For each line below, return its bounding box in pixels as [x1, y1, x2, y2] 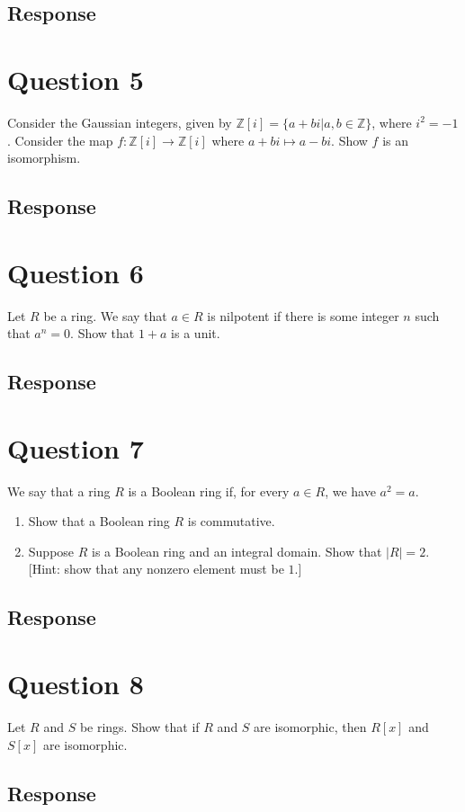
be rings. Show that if [79, 717, 200, 736]
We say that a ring [7, 481, 111, 500]
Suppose [28, 541, 75, 560]
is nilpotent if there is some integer [207, 306, 399, 325]
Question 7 [7, 429, 144, 466]
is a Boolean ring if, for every [128, 481, 290, 500]
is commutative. [187, 512, 275, 531]
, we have [325, 481, 376, 500]
